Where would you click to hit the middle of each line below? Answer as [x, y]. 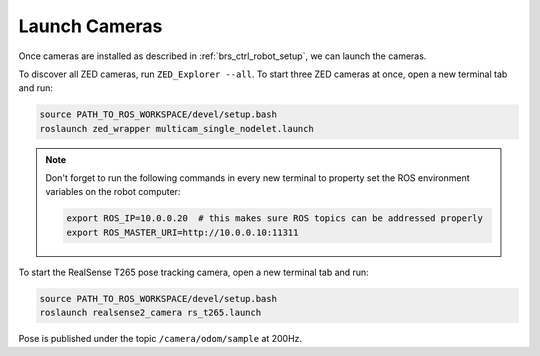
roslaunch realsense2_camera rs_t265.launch [150, 313]
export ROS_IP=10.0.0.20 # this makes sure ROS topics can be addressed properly [275, 218]
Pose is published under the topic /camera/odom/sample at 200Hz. [160, 339]
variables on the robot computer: [113, 192]
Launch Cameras [90, 26]
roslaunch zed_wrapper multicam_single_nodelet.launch [176, 128]
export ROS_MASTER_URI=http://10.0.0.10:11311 [182, 232]
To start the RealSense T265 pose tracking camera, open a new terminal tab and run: [193, 272]
